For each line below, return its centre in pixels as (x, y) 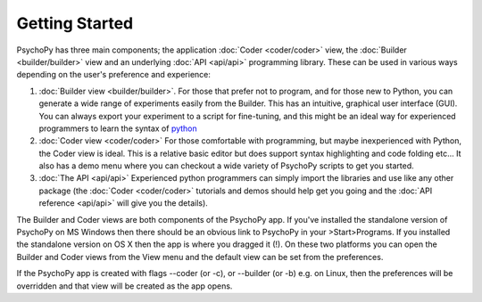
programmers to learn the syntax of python (118, 128)
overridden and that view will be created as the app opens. (125, 286)
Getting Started (75, 23)
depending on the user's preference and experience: (114, 75)
